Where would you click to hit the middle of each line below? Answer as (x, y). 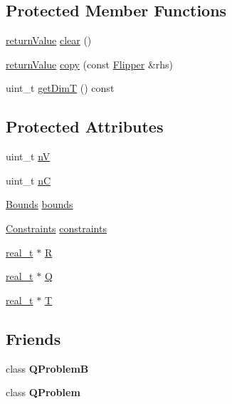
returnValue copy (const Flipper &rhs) (90, 64)
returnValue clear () (49, 40)
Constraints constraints (56, 228)
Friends (33, 338)
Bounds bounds (39, 204)
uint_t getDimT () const (60, 88)
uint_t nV (28, 156)
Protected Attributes (85, 126)
